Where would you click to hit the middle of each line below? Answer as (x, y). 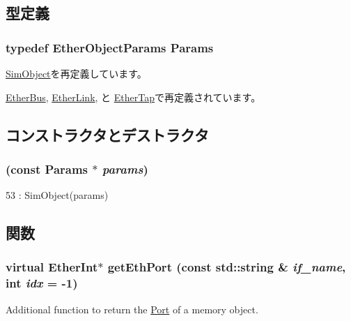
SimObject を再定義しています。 (76, 73)
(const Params (47, 169)
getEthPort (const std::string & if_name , (227, 267)
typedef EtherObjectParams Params (110, 47)
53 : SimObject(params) (57, 195)
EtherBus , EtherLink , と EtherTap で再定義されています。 (133, 97)
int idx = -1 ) (42, 283)
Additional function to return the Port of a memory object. (132, 309)
